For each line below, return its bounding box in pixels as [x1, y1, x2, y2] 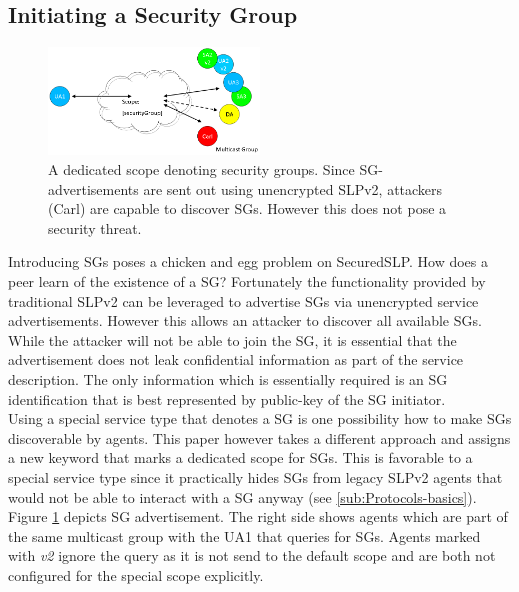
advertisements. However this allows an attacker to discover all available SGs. [8, 310, 482, 331]
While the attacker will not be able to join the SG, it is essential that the [8, 329, 457, 350]
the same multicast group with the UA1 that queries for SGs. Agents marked [8, 525, 481, 546]
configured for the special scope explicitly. [8, 564, 264, 585]
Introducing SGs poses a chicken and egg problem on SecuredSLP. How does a [8, 251, 489, 272]
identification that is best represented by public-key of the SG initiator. [8, 388, 446, 409]
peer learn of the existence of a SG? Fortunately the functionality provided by [8, 271, 486, 291]
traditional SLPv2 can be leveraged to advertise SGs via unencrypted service [8, 290, 479, 311]
